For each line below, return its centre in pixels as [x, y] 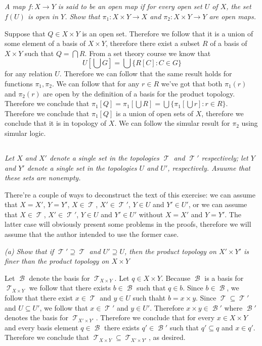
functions [19, 83]
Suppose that [25, 33]
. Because [176, 278]
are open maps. [232, 16]
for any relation [29, 73]
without [151, 214]
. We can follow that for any [96, 83]
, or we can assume [218, 204]
